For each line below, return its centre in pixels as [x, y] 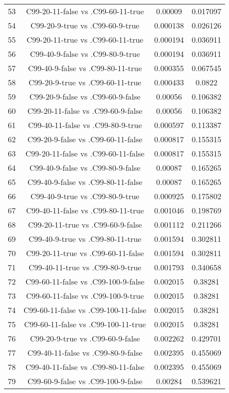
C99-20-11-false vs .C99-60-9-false [85, 111]
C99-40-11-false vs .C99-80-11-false [85, 367]
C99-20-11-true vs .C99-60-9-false [85, 224]
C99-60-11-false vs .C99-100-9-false [85, 281]
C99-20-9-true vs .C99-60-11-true [85, 82]
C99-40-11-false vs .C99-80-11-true [85, 210]
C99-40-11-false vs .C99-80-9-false [85, 353]
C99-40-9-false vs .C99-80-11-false [85, 182]
